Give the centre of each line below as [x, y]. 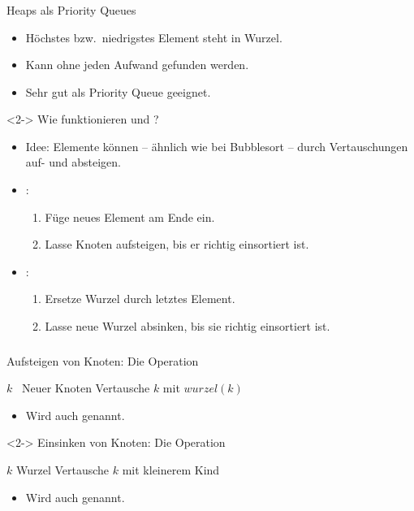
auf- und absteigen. [73, 162]
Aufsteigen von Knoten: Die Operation [103, 360]
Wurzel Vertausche [63, 469]
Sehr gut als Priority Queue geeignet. [118, 91]
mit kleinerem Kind [171, 469]
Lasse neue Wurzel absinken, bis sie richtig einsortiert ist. [188, 326]
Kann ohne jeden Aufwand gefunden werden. [137, 65]
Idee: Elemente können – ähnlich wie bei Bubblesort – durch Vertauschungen [217, 146]
